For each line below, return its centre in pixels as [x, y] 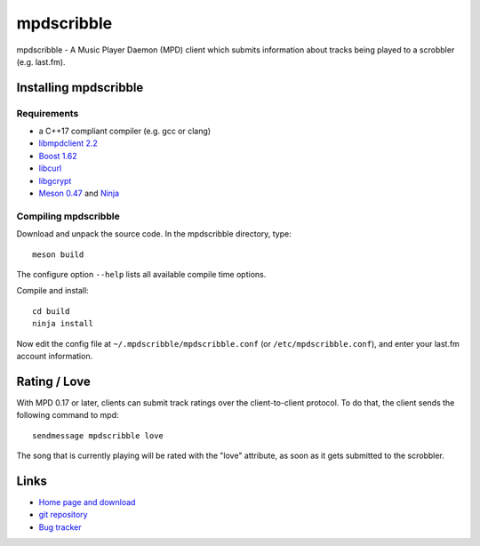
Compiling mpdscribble [68, 216]
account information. [55, 356]
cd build [51, 311]
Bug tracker [60, 527]
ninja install [63, 324]
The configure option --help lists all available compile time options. [141, 274]
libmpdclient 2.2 [68, 143]
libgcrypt [55, 181]
